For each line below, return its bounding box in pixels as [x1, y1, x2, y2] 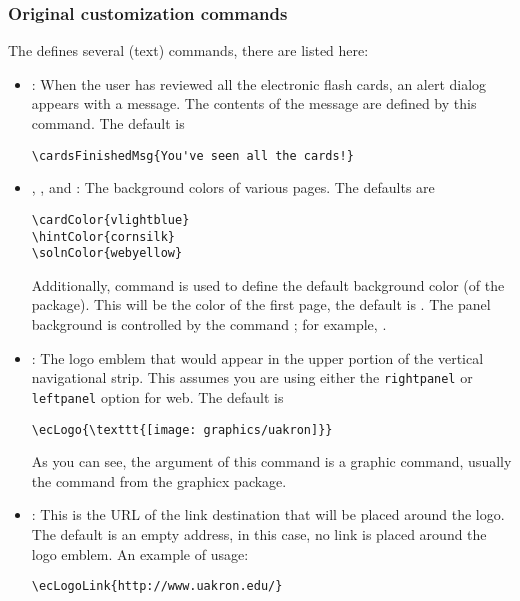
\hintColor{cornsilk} [31, 229, 175, 244]
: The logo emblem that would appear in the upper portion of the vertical [31, 347, 484, 368]
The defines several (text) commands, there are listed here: [8, 40, 369, 61]
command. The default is [31, 113, 185, 133]
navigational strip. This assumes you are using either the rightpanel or [31, 367, 473, 388]
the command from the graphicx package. [31, 470, 287, 491]
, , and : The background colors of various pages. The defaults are [31, 177, 435, 198]
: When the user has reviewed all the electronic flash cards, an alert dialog [31, 73, 487, 94]
